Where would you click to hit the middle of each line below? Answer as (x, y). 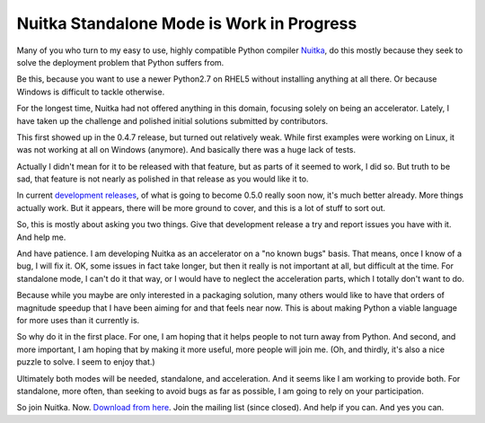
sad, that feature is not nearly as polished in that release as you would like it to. (163, 179)
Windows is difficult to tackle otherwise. (91, 92)
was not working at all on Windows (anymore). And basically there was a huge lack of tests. (186, 150)
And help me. (41, 237)
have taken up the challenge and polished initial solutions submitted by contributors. (172, 120)
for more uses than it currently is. (78, 320)
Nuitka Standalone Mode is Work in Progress (187, 23)
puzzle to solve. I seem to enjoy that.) (86, 362)
